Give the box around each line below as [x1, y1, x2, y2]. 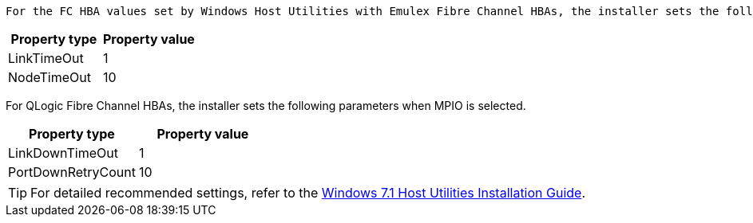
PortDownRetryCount [8, 164, 136, 180]
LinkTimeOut [8, 50, 84, 66]
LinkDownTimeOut [8, 145, 118, 161]
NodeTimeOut [8, 69, 91, 85]
